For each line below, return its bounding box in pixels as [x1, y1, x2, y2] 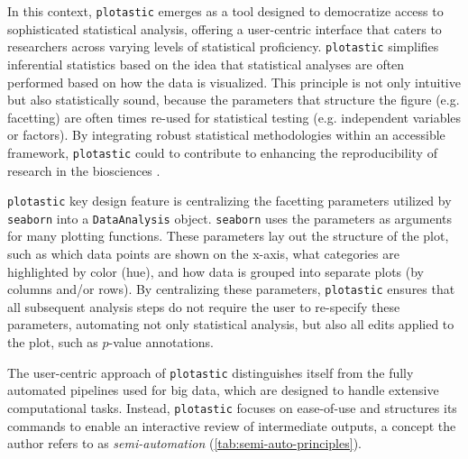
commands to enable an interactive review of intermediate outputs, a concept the [7, 416, 456, 435]
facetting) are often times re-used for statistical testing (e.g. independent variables [7, 107, 462, 126]
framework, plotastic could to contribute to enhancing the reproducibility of [7, 142, 437, 161]
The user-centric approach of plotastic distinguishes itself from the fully [7, 363, 414, 381]
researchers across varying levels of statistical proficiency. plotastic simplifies [7, 37, 439, 56]
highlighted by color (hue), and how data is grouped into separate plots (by [7, 262, 424, 280]
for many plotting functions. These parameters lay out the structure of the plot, [7, 226, 449, 245]
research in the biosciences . [7, 161, 161, 179]
